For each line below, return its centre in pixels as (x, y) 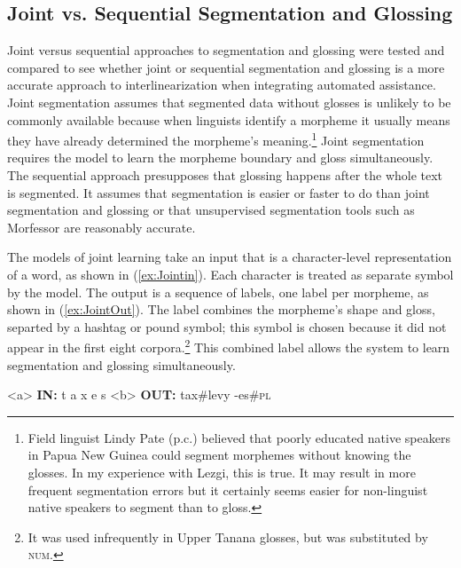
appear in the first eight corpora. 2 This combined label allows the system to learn (229, 346)
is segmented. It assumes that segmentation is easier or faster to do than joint (219, 192)
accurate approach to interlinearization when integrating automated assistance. (222, 85)
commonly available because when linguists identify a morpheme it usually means (229, 119)
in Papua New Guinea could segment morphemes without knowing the (219, 455)
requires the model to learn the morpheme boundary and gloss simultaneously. (220, 158)
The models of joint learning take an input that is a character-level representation (230, 257)
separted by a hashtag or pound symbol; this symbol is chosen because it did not (227, 326)
